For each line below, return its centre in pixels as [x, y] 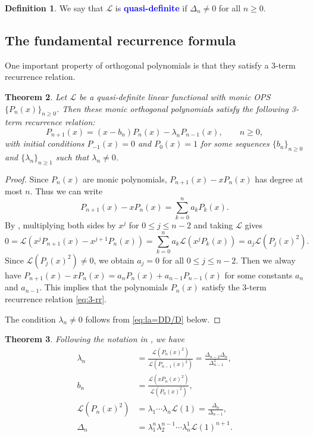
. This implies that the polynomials [104, 287]
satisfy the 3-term [234, 287]
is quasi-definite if [151, 8]
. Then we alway [266, 260]
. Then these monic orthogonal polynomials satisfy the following [172, 108]
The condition [30, 319]
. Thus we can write [66, 191]
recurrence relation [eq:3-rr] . [56, 298]
